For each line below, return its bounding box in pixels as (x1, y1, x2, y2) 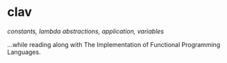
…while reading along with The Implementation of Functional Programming (7, 40, 221, 48)
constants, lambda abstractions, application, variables (7, 27, 165, 35)
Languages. (7, 48, 41, 56)
